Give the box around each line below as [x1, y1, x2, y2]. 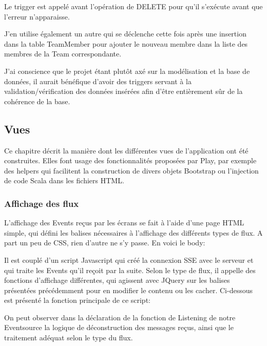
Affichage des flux [4, 197, 79, 209]
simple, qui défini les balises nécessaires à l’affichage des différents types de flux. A [4, 227, 263, 238]
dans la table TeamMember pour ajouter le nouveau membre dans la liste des [4, 38, 248, 49]
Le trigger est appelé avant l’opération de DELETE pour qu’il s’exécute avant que [4, 1, 263, 11]
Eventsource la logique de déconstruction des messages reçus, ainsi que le [4, 322, 234, 333]
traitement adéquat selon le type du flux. [4, 332, 133, 343]
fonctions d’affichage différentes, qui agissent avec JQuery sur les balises [4, 275, 230, 285]
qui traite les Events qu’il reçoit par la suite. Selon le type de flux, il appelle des [4, 264, 256, 275]
